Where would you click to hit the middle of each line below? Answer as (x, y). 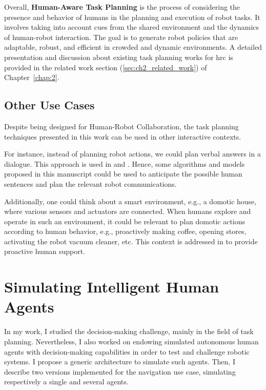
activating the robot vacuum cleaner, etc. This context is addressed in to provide (131, 241)
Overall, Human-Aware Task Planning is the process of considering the (122, 7)
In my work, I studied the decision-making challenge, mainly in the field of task (129, 331)
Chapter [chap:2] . (32, 77)
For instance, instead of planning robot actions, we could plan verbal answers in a (132, 154)
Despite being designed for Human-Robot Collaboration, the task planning (121, 126)
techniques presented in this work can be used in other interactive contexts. (123, 136)
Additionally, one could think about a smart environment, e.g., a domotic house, (130, 201)
